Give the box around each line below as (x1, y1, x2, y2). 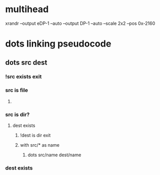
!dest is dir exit (20, 133, 51, 139)
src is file (5, 87, 28, 94)
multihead (5, 4, 49, 15)
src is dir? (5, 111, 30, 118)
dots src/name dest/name (27, 152, 82, 158)
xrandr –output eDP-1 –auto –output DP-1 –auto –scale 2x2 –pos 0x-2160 (5, 20, 155, 26)
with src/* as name (20, 142, 60, 148)
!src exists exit (5, 73, 42, 80)
